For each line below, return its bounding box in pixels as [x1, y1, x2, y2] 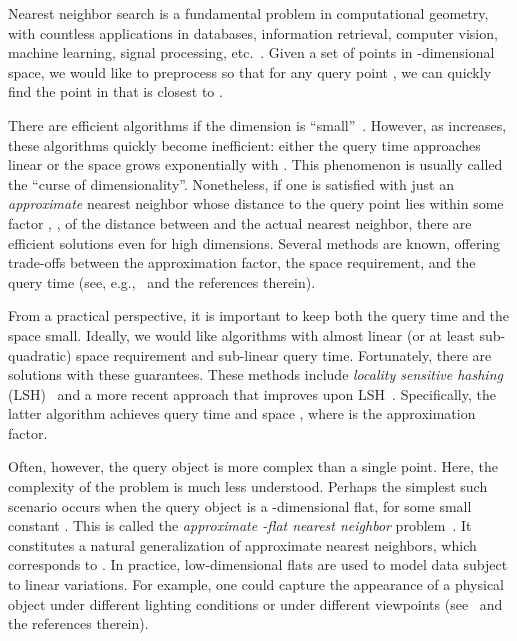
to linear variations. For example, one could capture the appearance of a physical [8, 574, 505, 595]
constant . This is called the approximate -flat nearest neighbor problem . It [8, 515, 472, 536]
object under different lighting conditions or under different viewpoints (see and [8, 593, 503, 614]
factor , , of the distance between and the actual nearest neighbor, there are [8, 212, 472, 233]
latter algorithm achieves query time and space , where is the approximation [8, 403, 476, 424]
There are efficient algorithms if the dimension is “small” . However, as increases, [8, 114, 507, 135]
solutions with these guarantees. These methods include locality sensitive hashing [8, 364, 503, 385]
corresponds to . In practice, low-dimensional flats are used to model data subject [8, 554, 508, 575]
